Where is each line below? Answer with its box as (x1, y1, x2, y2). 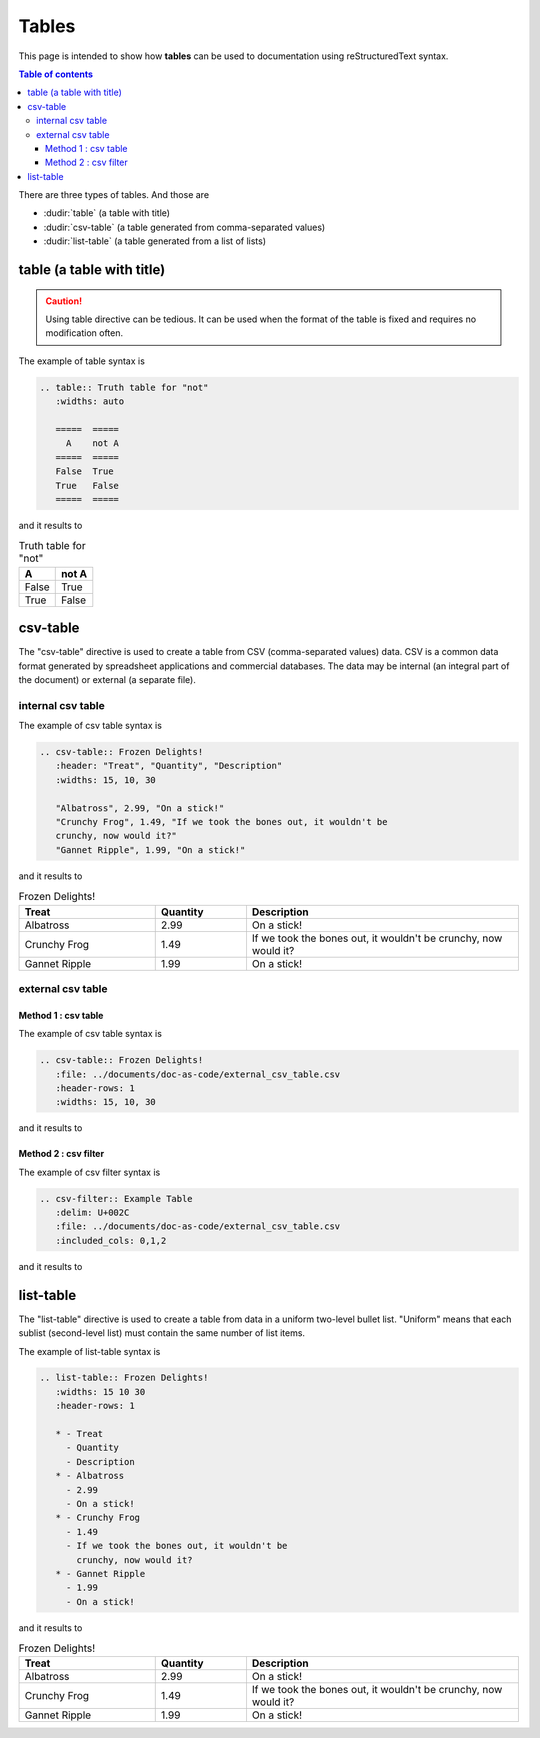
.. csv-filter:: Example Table (39, 1193, 194, 1204)
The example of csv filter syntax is (18, 1166, 161, 1178)
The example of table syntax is (18, 355, 145, 367)
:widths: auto (55, 396, 125, 407)
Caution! (45, 295, 83, 307)
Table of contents (18, 68, 94, 80)
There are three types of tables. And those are (18, 189, 210, 201)
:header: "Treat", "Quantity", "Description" (55, 760, 283, 772)
